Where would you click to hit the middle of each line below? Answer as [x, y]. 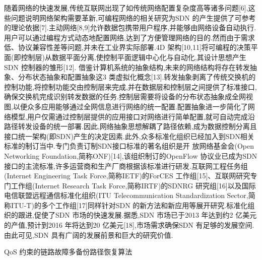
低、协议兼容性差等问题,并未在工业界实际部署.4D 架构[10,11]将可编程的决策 [127, 47]
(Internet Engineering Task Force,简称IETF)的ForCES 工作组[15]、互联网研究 [127, 176]
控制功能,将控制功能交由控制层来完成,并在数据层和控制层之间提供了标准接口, [130, 86]
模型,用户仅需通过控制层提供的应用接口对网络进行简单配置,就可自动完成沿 [133, 116]
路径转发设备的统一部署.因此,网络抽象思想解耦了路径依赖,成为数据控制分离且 [130, 126]
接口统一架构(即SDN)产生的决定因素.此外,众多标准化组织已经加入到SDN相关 [129, 136]
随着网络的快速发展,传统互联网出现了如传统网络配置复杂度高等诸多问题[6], [126, 8]
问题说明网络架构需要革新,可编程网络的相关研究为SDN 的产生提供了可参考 [133, 17]
